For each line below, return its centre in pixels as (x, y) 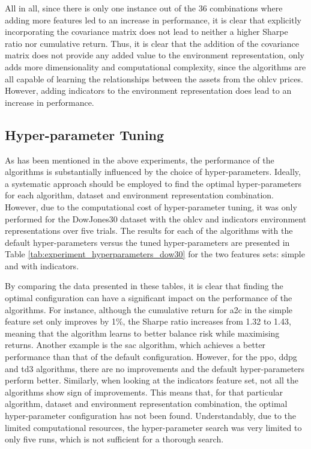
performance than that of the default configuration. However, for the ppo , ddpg (151, 357)
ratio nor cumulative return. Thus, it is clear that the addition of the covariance (152, 43)
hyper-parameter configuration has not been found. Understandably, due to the (150, 416)
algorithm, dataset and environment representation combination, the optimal (146, 404)
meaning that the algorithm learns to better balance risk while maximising (142, 333)
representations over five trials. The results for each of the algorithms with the (149, 231)
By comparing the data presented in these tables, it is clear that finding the (144, 286)
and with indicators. (42, 265)
